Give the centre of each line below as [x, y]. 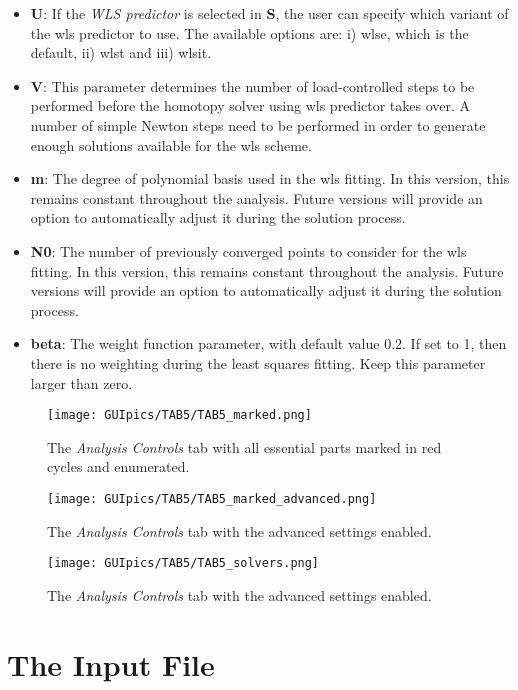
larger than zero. [81, 382]
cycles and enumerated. [118, 466]
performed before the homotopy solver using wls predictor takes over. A [250, 105]
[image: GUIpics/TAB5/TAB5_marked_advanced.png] [212, 498]
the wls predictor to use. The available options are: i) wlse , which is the [249, 32]
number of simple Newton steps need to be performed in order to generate [258, 124]
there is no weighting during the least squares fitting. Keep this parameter [258, 362]
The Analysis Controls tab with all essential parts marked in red [244, 446]
